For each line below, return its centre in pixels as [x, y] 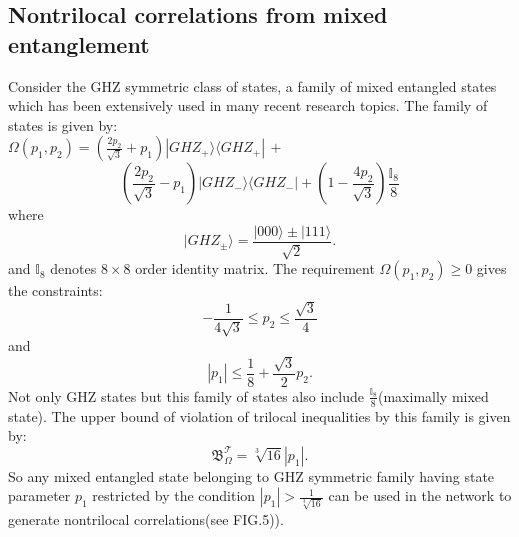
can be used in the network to [420, 495]
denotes [73, 268]
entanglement [79, 43]
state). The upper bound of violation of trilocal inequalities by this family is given [259, 415]
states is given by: [63, 124]
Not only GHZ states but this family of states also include [186, 395]
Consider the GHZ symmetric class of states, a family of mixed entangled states [252, 85]
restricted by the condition [174, 495]
